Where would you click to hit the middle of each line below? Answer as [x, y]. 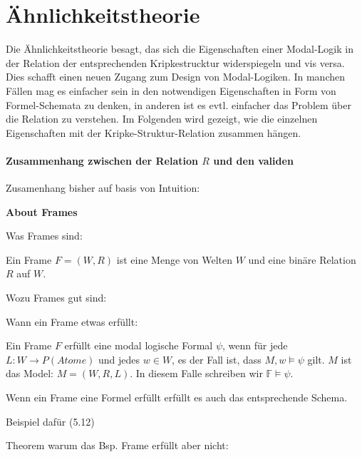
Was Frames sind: [44, 236]
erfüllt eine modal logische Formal [139, 345]
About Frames [42, 211]
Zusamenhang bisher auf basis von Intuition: [103, 188]
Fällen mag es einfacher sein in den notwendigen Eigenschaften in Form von [171, 90]
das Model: [30, 373]
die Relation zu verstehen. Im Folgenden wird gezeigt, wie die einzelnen [162, 119]
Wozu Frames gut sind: [56, 298]
